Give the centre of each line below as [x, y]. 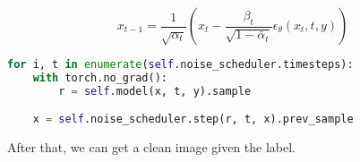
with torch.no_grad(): [100, 77]
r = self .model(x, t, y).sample [155, 91]
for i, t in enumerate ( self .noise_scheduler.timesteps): [180, 64]
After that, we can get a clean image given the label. [151, 147]
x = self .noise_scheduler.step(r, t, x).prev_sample [193, 119]
